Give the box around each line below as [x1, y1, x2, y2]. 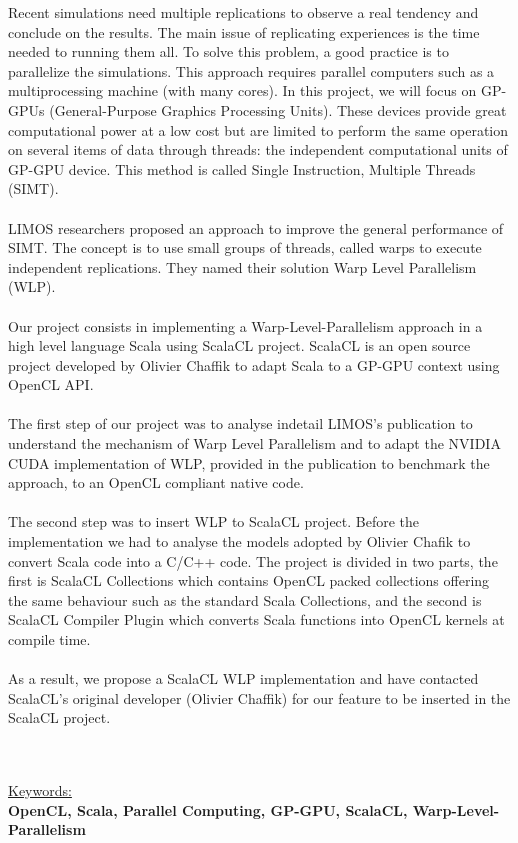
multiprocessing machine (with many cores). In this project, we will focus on [8, 80, 477, 101]
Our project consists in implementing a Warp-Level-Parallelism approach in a [8, 315, 483, 336]
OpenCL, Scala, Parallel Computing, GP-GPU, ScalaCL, [8, 799, 408, 820]
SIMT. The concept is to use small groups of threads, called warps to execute [8, 237, 482, 258]
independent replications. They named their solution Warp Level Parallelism [8, 256, 477, 277]
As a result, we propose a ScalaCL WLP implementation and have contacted [8, 668, 479, 689]
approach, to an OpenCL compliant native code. [8, 472, 304, 493]
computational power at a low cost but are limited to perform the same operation [8, 119, 509, 140]
